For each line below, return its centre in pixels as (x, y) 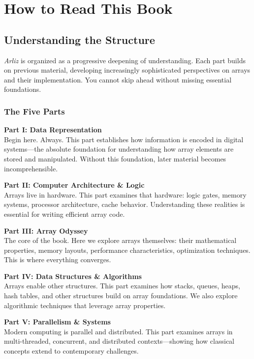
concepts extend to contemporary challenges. (71, 351)
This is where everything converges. (58, 259)
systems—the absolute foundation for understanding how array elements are (119, 149)
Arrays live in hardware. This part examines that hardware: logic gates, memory (125, 194)
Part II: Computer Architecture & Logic (74, 185)
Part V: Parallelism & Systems (57, 322)
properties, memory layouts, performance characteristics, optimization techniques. (127, 250)
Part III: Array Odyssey (46, 230)
